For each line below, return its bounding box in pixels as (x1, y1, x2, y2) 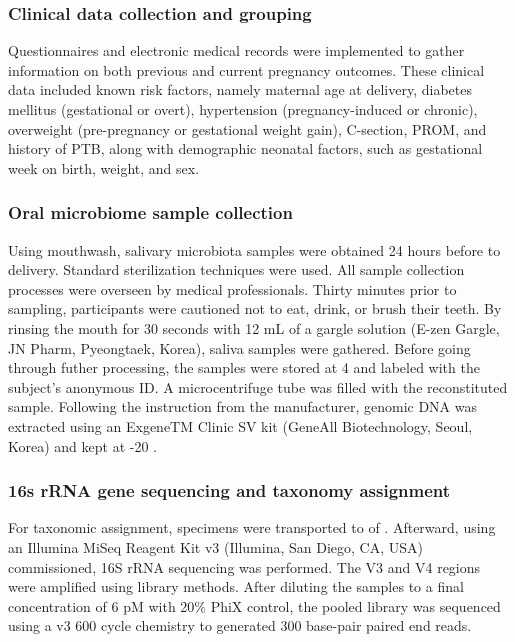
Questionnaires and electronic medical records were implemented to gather (8, 40, 465, 61)
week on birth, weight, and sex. (8, 157, 200, 178)
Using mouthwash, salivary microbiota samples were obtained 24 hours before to (8, 239, 501, 260)
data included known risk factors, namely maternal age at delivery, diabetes (8, 79, 472, 100)
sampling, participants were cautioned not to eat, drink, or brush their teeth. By (8, 298, 502, 319)
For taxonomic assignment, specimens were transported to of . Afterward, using (8, 517, 496, 538)
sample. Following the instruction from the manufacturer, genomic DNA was (8, 396, 477, 417)
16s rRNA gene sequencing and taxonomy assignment (8, 478, 451, 503)
